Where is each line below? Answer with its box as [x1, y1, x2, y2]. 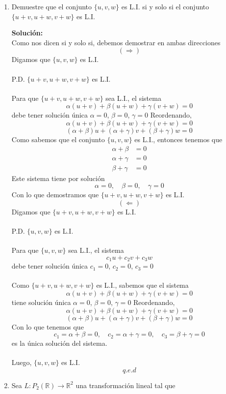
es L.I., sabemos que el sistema [96, 280, 189, 290]
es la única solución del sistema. [11, 338, 107, 348]
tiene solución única [11, 297, 71, 307]
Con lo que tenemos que [11, 321, 84, 332]
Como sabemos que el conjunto [11, 134, 105, 144]
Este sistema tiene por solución [11, 173, 105, 183]
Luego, [11, 357, 32, 367]
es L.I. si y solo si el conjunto [121, 1, 209, 11]
